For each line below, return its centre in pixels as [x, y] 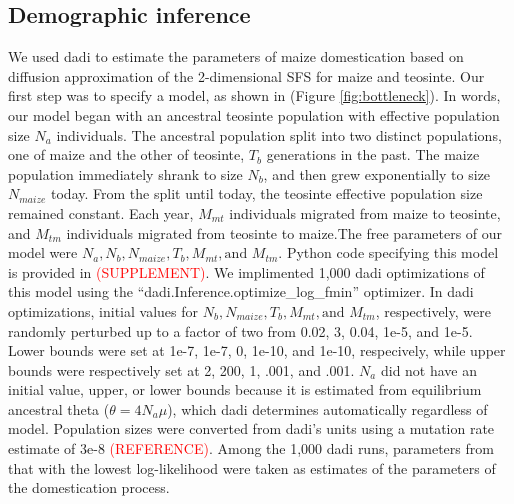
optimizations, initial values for [103, 310]
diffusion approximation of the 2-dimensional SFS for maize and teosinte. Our [246, 75]
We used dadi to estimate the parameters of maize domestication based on [236, 56]
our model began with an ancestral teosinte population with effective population [254, 114]
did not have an [429, 369]
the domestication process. [89, 487]
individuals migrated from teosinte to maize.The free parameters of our [284, 232]
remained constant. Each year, [101, 212]
